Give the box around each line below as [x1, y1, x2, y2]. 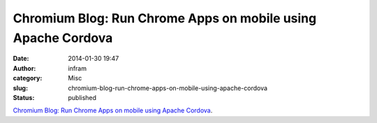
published [68, 93, 97, 101]
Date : [13, 55, 29, 63]
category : [13, 74, 43, 82]
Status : [13, 93, 35, 101]
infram [68, 64, 87, 73]
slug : [13, 84, 28, 92]
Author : [13, 64, 36, 73]
